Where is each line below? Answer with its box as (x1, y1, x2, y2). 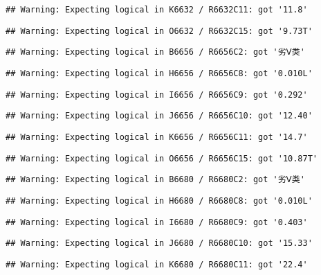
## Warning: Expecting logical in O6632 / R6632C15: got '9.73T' (6, 26, 313, 36)
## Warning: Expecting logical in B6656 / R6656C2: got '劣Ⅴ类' (6, 47, 305, 57)
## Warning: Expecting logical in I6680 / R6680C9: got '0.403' (6, 217, 308, 227)
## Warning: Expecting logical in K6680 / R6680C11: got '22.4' (6, 259, 308, 269)
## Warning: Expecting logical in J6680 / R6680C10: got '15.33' (6, 238, 313, 249)
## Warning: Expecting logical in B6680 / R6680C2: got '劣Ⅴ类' (6, 175, 305, 185)
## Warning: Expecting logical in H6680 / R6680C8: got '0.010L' (6, 195, 313, 206)
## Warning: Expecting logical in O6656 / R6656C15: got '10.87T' (6, 153, 318, 163)
